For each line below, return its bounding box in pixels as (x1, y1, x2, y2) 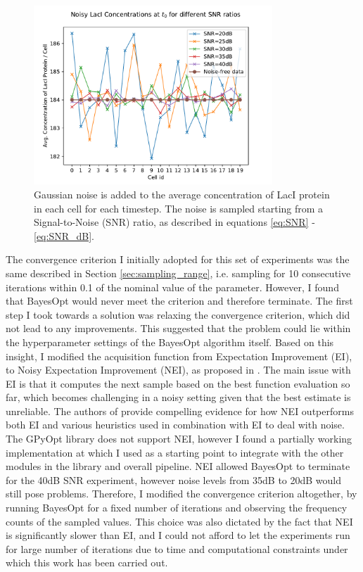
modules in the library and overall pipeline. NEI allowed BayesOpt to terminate (6, 459, 350, 474)
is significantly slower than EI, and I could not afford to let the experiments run (6, 528, 350, 542)
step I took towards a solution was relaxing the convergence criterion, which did (6, 307, 350, 322)
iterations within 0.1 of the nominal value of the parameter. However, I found (6, 279, 339, 294)
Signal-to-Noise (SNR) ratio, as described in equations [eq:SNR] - (34, 215, 315, 229)
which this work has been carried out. (6, 555, 168, 570)
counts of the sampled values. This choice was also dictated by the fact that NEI (6, 514, 353, 528)
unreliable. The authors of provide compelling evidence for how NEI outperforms (6, 403, 354, 418)
